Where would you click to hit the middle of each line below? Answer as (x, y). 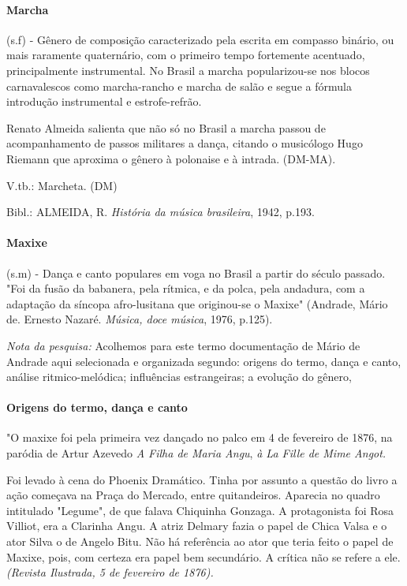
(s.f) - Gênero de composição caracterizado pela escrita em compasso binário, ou (200, 39)
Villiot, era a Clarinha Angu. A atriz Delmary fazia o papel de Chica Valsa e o (197, 526)
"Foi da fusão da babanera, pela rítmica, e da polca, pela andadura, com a (186, 288)
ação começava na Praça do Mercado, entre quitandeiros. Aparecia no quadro (193, 495)
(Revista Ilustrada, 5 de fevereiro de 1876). (110, 572)
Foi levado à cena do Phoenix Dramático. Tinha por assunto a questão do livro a (202, 479)
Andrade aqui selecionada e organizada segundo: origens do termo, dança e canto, (204, 361)
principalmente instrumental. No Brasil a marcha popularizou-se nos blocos (188, 70)
